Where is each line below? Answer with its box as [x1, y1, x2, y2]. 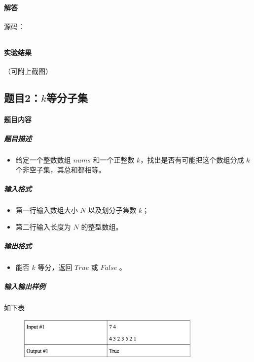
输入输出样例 [4, 281, 45, 291]
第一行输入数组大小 [15, 205, 78, 215]
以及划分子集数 [88, 205, 137, 215]
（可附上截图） [4, 66, 52, 76]
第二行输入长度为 [15, 221, 71, 231]
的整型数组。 [81, 221, 123, 231]
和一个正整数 [93, 155, 135, 165]
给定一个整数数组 [15, 155, 71, 165]
